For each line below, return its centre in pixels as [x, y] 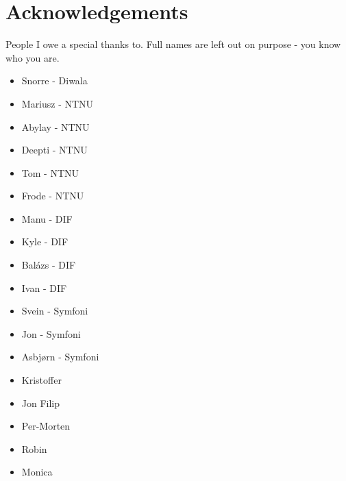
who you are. [33, 57]
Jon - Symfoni [51, 333]
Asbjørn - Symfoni [60, 357]
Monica [37, 472]
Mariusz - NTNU [58, 103]
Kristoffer [41, 380]
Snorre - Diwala [54, 81]
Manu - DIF [47, 218]
